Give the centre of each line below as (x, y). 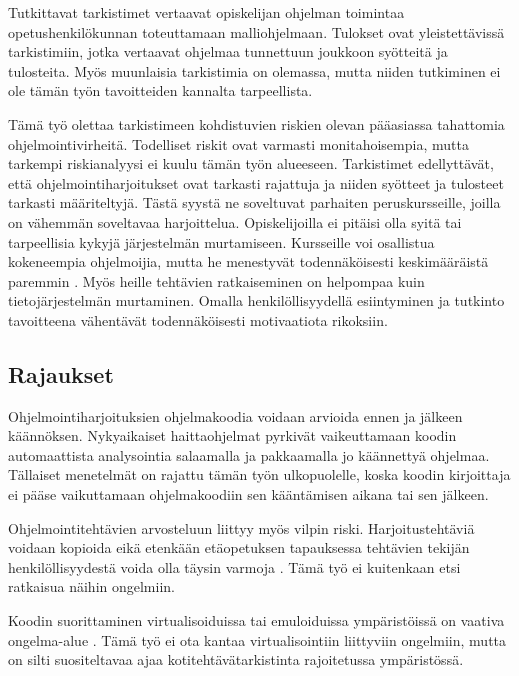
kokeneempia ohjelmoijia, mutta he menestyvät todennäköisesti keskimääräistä (248, 261)
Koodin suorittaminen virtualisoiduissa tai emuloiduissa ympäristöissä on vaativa (256, 620)
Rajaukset (61, 373)
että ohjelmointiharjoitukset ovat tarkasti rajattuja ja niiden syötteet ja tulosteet (256, 182)
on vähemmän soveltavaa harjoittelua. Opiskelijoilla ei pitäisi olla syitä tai (235, 221)
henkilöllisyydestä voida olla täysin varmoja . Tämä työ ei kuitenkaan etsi (234, 566)
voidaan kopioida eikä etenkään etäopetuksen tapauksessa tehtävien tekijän (239, 547)
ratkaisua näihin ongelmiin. (91, 586)
